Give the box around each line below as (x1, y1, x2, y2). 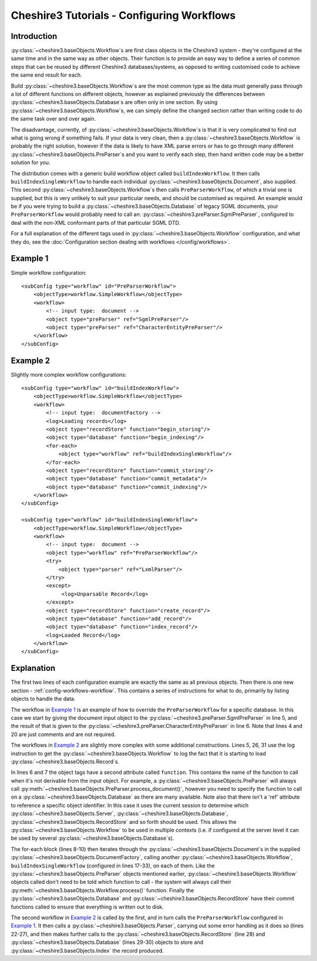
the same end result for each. (11, 71, 82, 79)
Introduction (11, 31, 58, 41)
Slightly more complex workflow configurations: (11, 371, 127, 378)
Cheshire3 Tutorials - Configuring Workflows (11, 9, 236, 22)
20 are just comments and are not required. (11, 730, 116, 738)
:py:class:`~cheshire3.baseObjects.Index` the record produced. (11, 947, 164, 954)
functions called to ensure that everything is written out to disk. (11, 903, 164, 910)
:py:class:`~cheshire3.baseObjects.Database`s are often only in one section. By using (11, 99, 218, 106)
